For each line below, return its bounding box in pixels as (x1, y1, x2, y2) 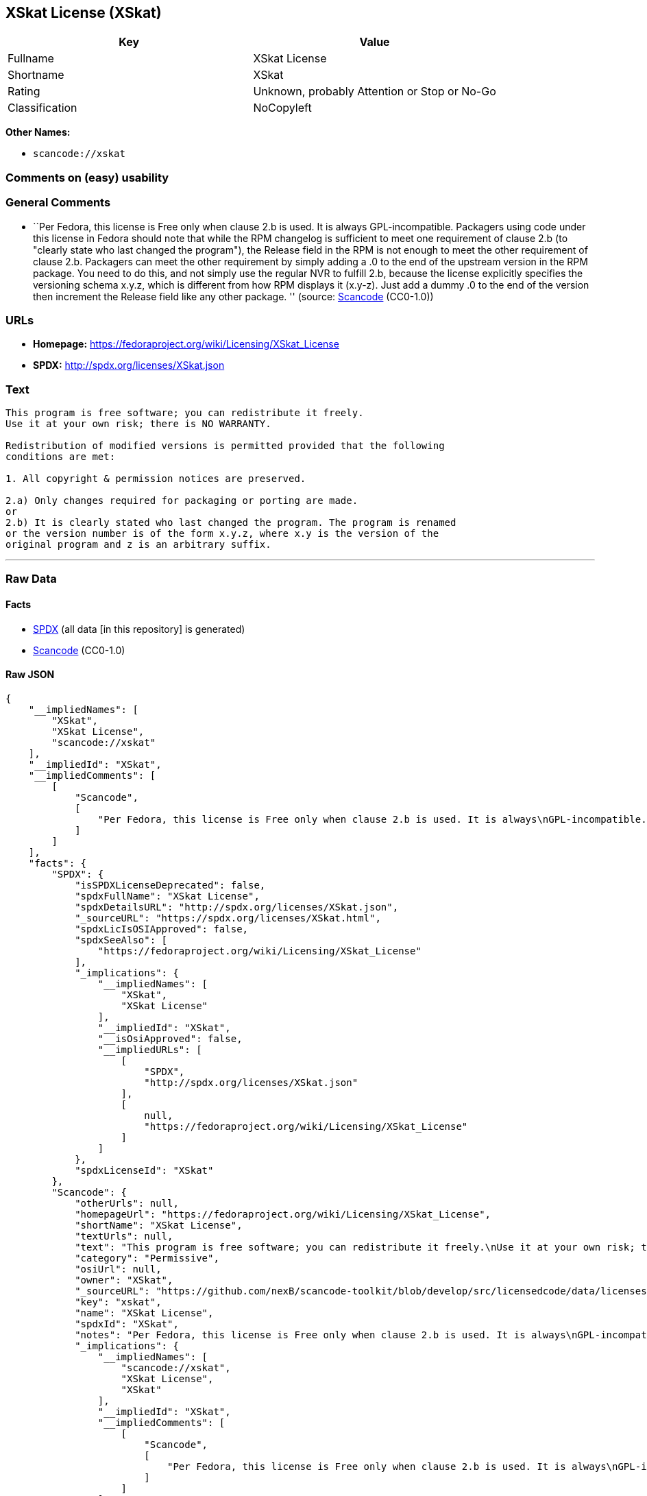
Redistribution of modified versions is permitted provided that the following (5, 440, 445, 452)
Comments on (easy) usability (5, 170, 169, 184)
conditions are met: (5, 451, 116, 463)
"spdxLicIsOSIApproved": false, (75, 923, 249, 934)
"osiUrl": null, (75, 1263, 162, 1275)
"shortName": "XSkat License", (75, 1219, 243, 1231)
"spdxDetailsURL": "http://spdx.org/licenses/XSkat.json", (75, 901, 399, 913)
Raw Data (5, 572, 57, 586)
